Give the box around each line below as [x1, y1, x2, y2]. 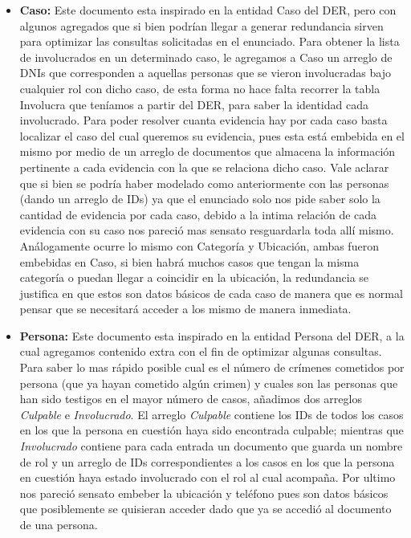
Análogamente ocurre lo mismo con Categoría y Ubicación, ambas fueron [19, 237, 379, 254]
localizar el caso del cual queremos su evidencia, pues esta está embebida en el [19, 127, 405, 144]
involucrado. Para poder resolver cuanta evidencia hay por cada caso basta [19, 112, 388, 128]
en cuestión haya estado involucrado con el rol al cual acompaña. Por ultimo [19, 469, 396, 486]
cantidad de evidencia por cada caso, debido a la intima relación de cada [19, 206, 377, 222]
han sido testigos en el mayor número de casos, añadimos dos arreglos [19, 390, 362, 407]
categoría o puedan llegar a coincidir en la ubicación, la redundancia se [19, 269, 369, 286]
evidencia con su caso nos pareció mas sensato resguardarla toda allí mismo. [19, 222, 394, 238]
